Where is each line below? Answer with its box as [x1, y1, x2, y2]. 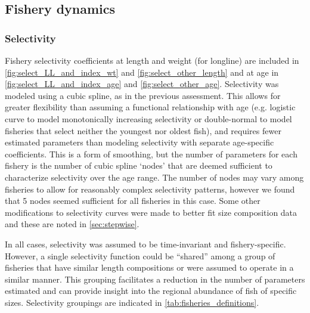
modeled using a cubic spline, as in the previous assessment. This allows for [5, 89, 281, 101]
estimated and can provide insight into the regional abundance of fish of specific [5, 284, 297, 297]
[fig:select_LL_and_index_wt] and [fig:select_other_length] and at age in [5, 66, 279, 78]
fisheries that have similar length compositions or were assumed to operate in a [5, 261, 294, 274]
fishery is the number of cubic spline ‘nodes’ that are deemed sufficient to [5, 159, 272, 172]
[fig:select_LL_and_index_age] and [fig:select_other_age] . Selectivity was [5, 78, 279, 90]
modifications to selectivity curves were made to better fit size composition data [5, 206, 297, 218]
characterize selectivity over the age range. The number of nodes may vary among [5, 171, 304, 183]
